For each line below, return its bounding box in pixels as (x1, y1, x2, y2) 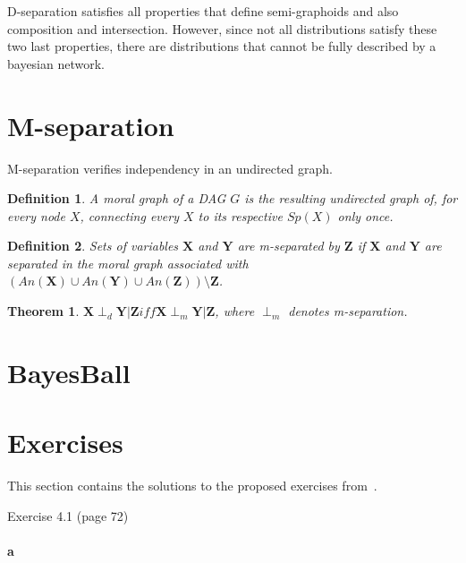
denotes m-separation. (288, 302, 408, 320)
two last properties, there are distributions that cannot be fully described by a (7, 37, 436, 55)
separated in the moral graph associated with (7, 253, 249, 272)
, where (215, 302, 255, 320)
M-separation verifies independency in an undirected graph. (7, 158, 333, 177)
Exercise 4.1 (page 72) (7, 506, 129, 525)
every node (7, 206, 65, 225)
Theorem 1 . (7, 302, 80, 320)
